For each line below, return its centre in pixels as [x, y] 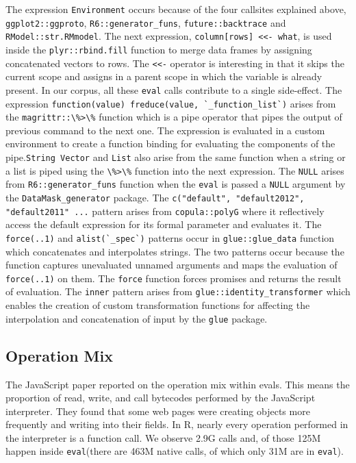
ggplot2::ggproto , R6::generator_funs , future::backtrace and [146, 22]
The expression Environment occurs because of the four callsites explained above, [176, 9]
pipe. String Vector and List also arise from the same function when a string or [176, 157]
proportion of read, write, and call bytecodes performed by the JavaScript [161, 398]
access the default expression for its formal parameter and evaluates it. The [164, 224]
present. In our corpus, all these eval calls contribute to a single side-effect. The [174, 89]
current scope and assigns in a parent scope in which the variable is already [164, 76]
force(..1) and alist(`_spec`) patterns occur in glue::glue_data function [170, 237]
